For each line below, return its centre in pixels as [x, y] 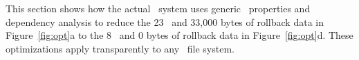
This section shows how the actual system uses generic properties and [158, 8]
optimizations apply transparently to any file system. [120, 48]
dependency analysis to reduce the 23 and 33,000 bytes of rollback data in [165, 21]
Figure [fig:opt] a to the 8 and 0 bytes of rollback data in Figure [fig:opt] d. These [179, 35]
